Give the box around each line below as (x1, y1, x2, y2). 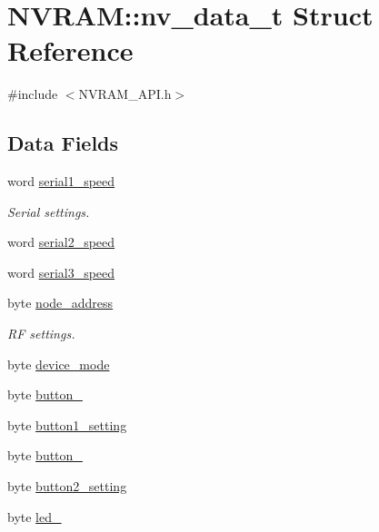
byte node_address (7, 293, 114, 312)
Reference (7, 32, 134, 69)
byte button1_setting (7, 415, 127, 434)
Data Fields (7, 129, 119, 157)
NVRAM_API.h (78, 84, 172, 103)
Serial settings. (7, 202, 90, 221)
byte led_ (7, 507, 62, 526)
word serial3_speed (7, 262, 115, 281)
